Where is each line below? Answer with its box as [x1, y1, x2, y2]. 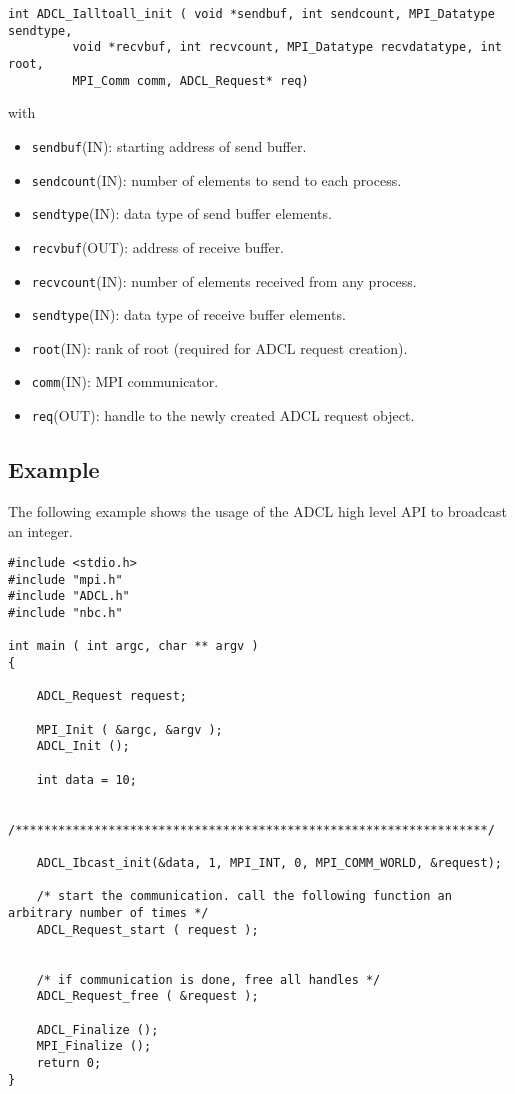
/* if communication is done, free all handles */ [36, 972, 381, 987]
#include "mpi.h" [8, 572, 123, 587]
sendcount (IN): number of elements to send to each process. [31, 169, 402, 190]
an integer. [8, 520, 73, 541]
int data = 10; [36, 772, 137, 787]
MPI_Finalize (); [36, 1039, 152, 1054]
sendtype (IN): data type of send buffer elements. [31, 203, 332, 224]
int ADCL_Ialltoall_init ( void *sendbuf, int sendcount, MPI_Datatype [8, 7, 495, 21]
